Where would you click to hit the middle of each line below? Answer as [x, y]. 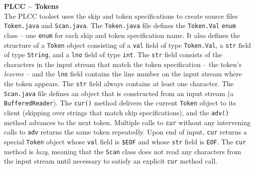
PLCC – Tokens [31, 6]
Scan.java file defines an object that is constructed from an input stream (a [119, 93]
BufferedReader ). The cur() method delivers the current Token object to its [120, 103]
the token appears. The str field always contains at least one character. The [119, 84]
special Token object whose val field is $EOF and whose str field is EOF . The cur [125, 141]
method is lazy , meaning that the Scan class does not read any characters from [123, 151]
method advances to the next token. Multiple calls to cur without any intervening [127, 122]
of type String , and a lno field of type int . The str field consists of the [113, 54]
